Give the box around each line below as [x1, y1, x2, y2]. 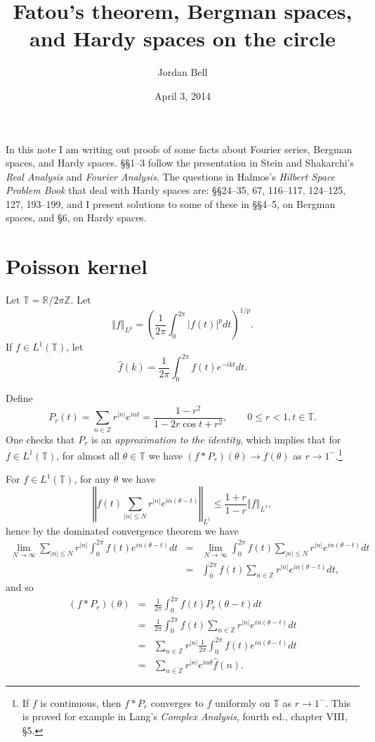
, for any [74, 471, 111, 486]
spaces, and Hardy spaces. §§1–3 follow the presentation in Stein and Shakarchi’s [6, 155, 354, 170]
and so [6, 580, 34, 594]
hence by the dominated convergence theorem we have [6, 523, 239, 538]
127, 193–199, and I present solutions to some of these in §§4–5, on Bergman [6, 196, 336, 211]
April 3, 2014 [154, 88, 211, 103]
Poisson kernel [6, 252, 147, 280]
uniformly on [215, 695, 270, 710]
